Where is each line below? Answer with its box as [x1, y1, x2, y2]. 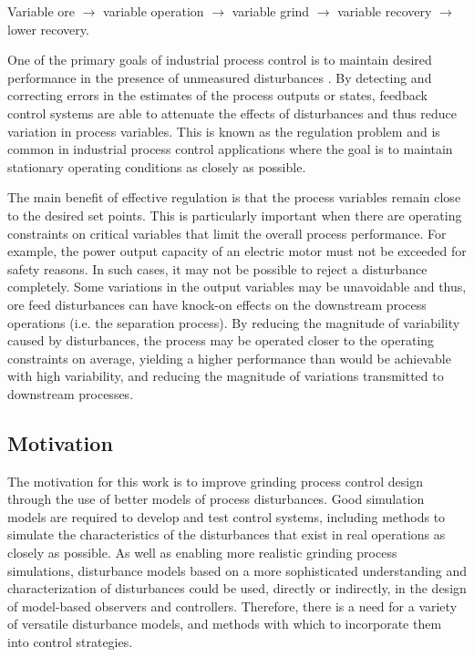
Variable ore [7, 2, 75, 20]
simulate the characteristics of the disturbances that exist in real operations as [7, 525, 446, 544]
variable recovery [337, 2, 432, 20]
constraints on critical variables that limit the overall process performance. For [7, 223, 447, 242]
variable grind [232, 2, 310, 20]
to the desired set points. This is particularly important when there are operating [7, 205, 462, 224]
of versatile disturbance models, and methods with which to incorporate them [7, 614, 442, 633]
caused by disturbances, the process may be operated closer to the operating [7, 331, 435, 350]
